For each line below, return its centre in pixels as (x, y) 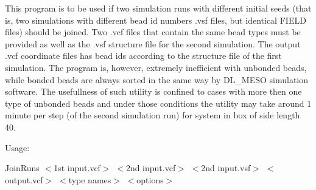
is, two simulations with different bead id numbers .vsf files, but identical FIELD (156, 20)
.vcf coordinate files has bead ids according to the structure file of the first (143, 56)
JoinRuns (22, 168)
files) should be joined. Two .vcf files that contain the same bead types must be (153, 32)
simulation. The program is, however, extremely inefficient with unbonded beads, (156, 67)
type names (90, 179)
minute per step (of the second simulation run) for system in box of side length (153, 115)
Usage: (17, 147)
